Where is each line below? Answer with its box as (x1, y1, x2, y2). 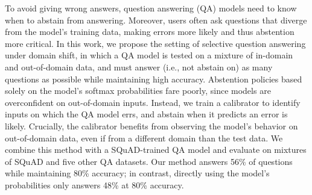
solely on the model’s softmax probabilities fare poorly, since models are (5, 84, 271, 97)
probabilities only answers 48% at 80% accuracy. (5, 178, 184, 191)
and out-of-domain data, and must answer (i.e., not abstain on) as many (5, 60, 273, 73)
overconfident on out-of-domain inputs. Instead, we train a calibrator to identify (5, 96, 301, 108)
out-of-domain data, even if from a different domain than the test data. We (5, 131, 283, 144)
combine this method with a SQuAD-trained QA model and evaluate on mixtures (5, 143, 307, 156)
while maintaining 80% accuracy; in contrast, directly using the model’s (5, 167, 270, 179)
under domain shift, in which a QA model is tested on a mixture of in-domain (5, 49, 293, 61)
